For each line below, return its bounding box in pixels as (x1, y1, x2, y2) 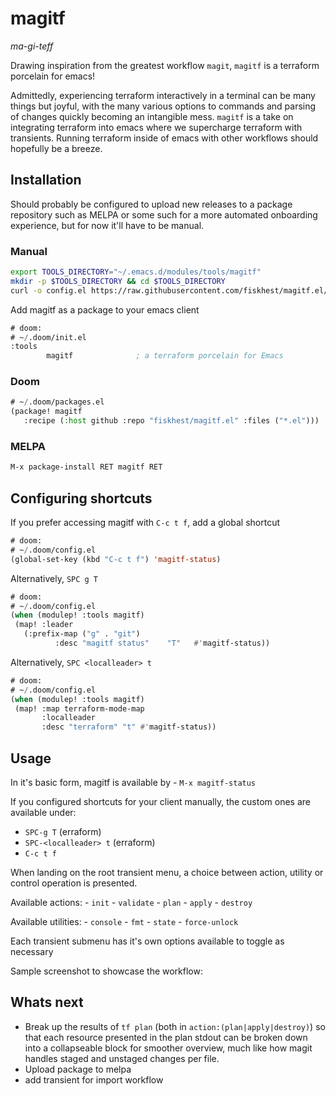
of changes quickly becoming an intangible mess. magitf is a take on (10, 110, 294, 122)
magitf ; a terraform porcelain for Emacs (46, 351, 284, 361)
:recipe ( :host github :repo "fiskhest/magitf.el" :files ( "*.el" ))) (23, 416, 320, 426)
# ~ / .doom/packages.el (10, 397, 105, 407)
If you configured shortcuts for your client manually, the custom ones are (10, 796, 312, 808)
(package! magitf (10, 407, 83, 417)
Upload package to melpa (24, 1063, 132, 1075)
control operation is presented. (10, 877, 138, 889)
